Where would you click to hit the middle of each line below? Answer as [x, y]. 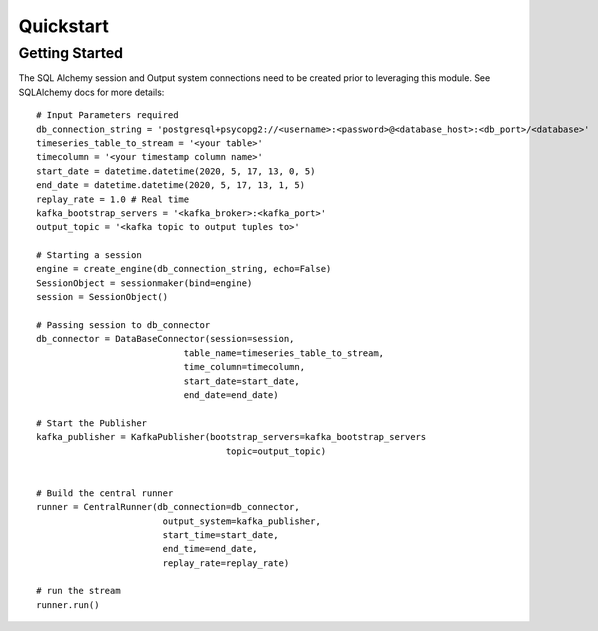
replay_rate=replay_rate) [226, 563]
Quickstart [64, 26]
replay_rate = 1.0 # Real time [113, 199]
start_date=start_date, [241, 381]
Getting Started [71, 53]
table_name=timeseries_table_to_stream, [284, 353]
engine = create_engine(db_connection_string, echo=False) [184, 269]
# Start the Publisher [92, 423]
